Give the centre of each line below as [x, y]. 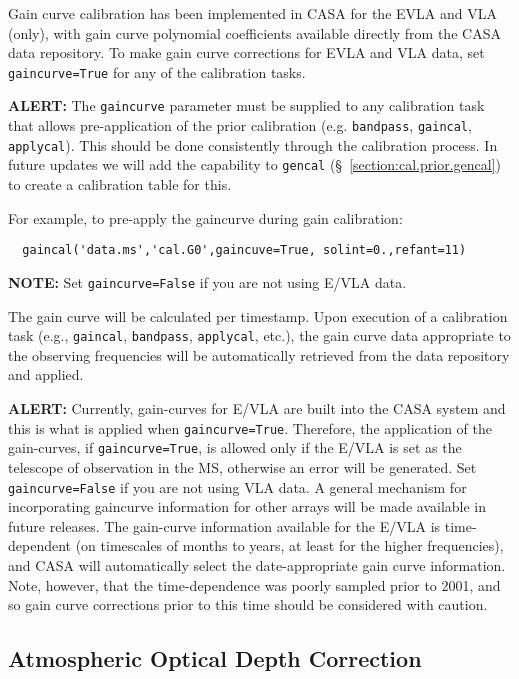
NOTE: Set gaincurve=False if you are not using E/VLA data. [207, 281]
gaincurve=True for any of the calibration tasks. [157, 71]
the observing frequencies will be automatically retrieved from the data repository [259, 354]
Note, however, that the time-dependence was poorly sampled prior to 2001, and [254, 584]
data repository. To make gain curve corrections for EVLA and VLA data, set [246, 52]
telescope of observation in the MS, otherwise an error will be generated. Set [242, 466]
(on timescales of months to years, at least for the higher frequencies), [289, 545]
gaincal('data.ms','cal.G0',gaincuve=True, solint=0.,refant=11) [244, 250]
